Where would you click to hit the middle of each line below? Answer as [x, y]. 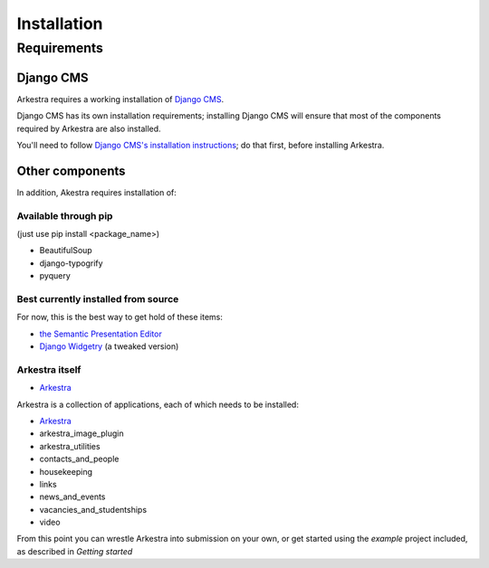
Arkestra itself [49, 369]
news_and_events [72, 497]
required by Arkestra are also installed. [89, 128]
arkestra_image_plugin [81, 433]
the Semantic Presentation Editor [101, 334]
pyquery [55, 276]
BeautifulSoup [66, 251]
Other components [71, 170]
